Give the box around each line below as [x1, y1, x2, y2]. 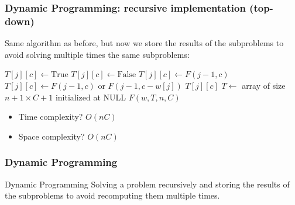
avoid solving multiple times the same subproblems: [5, 48, 190, 60]
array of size [242, 79, 286, 91]
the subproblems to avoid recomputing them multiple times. [5, 189, 220, 201]
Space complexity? [18, 130, 85, 142]
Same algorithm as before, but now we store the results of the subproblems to [5, 37, 284, 49]
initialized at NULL [55, 91, 126, 103]
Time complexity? [18, 110, 83, 123]
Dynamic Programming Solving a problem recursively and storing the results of [5, 178, 290, 190]
